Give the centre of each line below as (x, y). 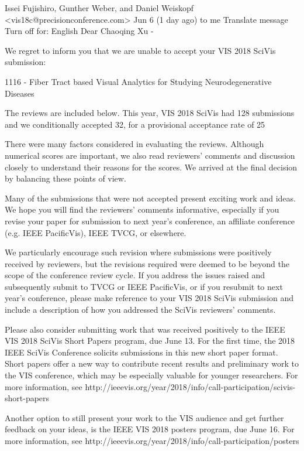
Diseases (20, 93)
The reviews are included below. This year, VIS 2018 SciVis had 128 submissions (150, 113)
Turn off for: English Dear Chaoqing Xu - (79, 31)
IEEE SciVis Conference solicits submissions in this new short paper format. (141, 352)
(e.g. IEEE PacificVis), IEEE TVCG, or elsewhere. (96, 232)
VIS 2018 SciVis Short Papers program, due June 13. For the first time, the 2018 (150, 341)
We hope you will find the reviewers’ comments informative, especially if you (142, 209)
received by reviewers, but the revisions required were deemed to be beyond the (147, 263)
